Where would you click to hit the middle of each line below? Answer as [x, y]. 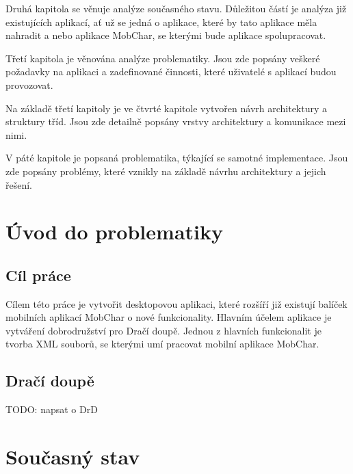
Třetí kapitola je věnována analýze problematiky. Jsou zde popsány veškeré [163, 58]
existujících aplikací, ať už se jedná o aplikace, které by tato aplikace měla [161, 22]
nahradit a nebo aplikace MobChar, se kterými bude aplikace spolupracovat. [166, 35]
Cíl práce [38, 275]
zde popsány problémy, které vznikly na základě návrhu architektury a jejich [166, 171]
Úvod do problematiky [114, 232]
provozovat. [29, 84]
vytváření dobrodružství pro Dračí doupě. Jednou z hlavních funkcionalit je [164, 330]
